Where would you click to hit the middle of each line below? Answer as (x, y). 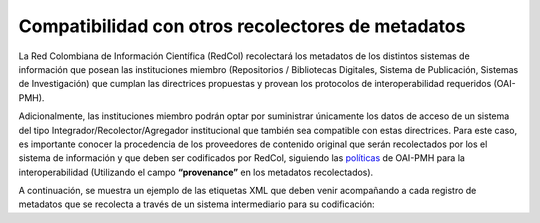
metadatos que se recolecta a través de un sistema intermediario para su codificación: (196, 204)
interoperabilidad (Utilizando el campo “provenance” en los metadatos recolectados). (196, 172)
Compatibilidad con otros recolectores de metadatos (242, 26)
